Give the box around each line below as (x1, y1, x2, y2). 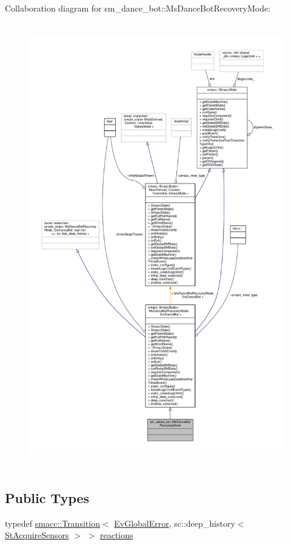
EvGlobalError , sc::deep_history (114, 516, 235, 529)
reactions (99, 529, 133, 541)
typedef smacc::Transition (5, 516, 100, 529)
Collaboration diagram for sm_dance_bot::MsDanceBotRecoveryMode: (5, 2, 271, 14)
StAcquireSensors (5, 529, 69, 541)
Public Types (5, 488, 90, 507)
